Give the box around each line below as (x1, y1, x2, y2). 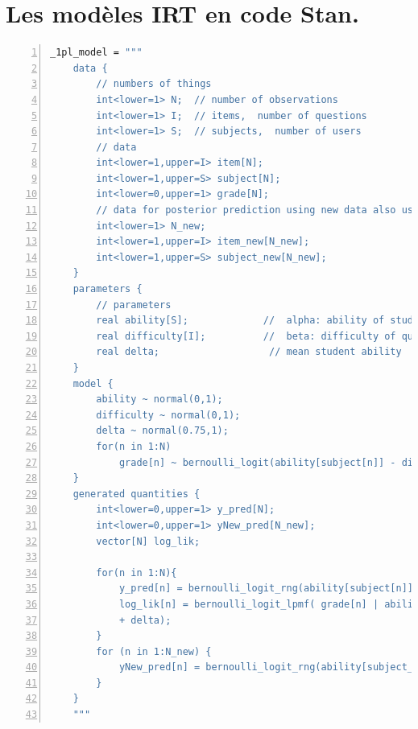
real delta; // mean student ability (96, 346, 402, 358)
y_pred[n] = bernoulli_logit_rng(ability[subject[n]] (118, 583, 414, 595)
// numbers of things (96, 78, 212, 90)
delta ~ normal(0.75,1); (96, 425, 229, 437)
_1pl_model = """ (50, 47, 143, 59)
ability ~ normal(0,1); (96, 393, 223, 406)
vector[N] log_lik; (96, 535, 201, 547)
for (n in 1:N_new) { (96, 645, 212, 657)
